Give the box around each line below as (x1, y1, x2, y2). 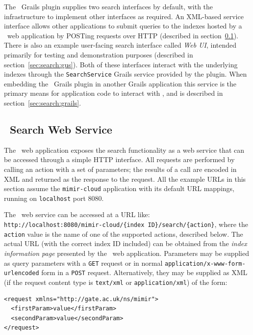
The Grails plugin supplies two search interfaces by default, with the (4, 1, 213, 11)
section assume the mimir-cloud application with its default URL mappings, (4, 183, 234, 194)
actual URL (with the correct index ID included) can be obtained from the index (4, 238, 247, 249)
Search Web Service (10, 121, 112, 137)
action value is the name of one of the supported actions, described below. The (4, 228, 243, 239)
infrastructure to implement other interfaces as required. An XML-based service (4, 11, 244, 21)
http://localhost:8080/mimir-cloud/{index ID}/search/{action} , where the (4, 219, 249, 229)
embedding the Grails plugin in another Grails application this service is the (4, 78, 237, 88)
